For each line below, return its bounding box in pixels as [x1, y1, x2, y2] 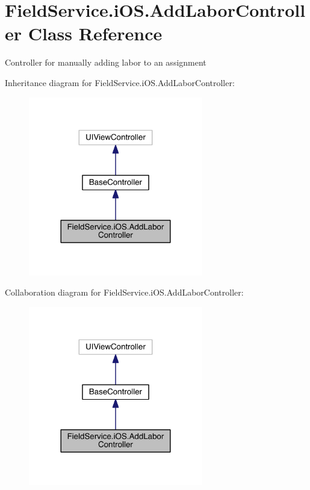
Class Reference [28, 21, 163, 46]
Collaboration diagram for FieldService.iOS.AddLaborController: [5, 286, 244, 299]
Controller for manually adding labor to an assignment [5, 56, 206, 69]
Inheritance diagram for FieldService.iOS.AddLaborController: [5, 76, 235, 88]
